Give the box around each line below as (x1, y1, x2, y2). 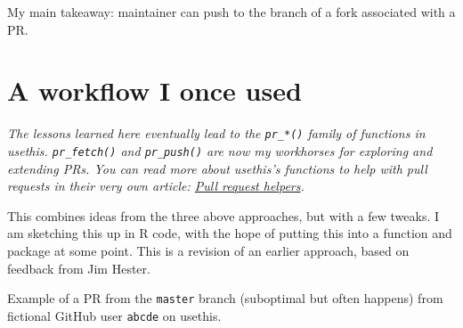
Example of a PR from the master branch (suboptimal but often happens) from (7, 289, 443, 307)
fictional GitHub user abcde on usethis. (7, 306, 222, 324)
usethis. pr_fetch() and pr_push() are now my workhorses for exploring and (7, 141, 433, 160)
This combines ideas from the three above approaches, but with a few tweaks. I (7, 206, 440, 225)
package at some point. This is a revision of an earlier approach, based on (7, 242, 410, 259)
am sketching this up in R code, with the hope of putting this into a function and (7, 224, 452, 242)
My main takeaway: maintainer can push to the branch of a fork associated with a (7, 3, 456, 20)
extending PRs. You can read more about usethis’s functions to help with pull (7, 159, 427, 177)
